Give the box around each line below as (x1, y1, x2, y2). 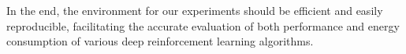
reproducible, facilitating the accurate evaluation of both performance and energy (6, 17, 400, 34)
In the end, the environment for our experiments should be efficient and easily (6, 2, 383, 18)
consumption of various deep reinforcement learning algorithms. (6, 33, 314, 49)
